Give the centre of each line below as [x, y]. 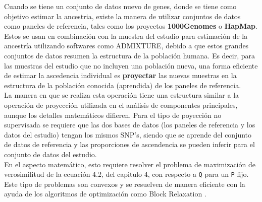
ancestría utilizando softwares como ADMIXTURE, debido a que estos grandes [126, 46]
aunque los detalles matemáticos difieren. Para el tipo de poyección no [113, 115]
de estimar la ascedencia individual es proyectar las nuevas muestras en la [120, 75]
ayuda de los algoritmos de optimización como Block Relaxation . [105, 194]
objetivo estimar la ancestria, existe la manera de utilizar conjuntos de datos [122, 16]
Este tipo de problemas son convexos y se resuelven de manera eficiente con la [125, 184]
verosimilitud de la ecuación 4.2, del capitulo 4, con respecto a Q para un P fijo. [126, 174]
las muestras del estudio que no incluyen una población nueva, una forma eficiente [131, 65]
